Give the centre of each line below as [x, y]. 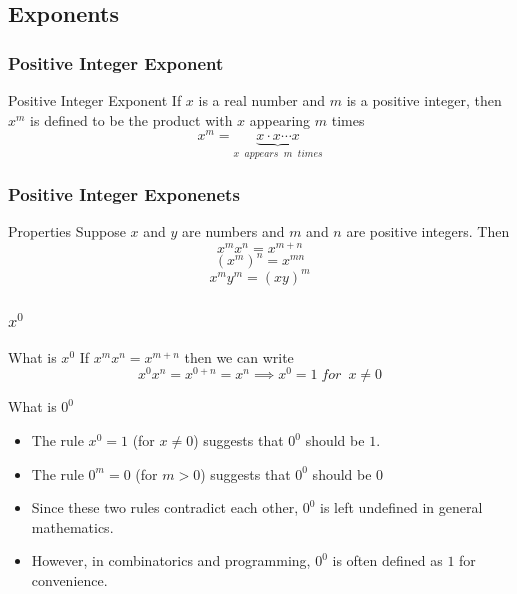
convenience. [69, 580]
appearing [280, 119]
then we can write [239, 356]
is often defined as [387, 560]
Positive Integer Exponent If [95, 100]
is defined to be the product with [131, 119]
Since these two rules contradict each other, [165, 507]
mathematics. [72, 526]
